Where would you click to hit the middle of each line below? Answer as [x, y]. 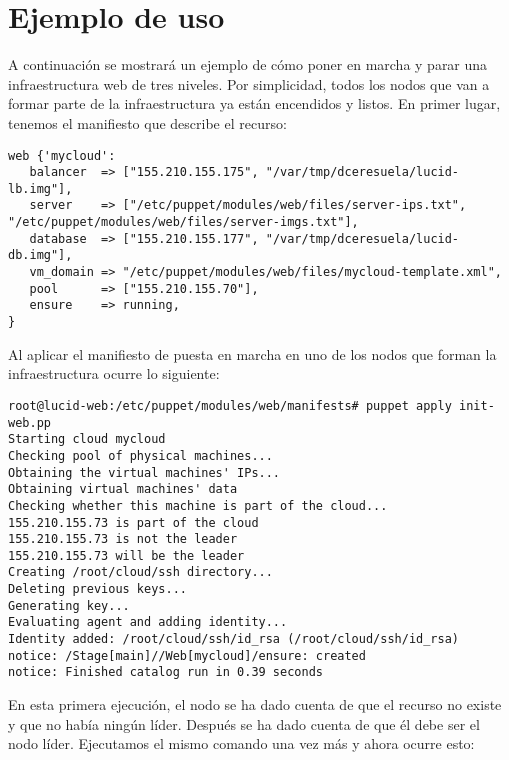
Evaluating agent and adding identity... [148, 622]
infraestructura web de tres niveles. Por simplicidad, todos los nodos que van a [249, 83]
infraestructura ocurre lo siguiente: [114, 373]
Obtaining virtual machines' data [123, 489]
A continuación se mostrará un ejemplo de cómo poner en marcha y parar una [248, 64]
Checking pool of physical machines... [140, 455]
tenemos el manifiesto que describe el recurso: [147, 122]
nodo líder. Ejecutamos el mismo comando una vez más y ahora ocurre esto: [241, 743]
